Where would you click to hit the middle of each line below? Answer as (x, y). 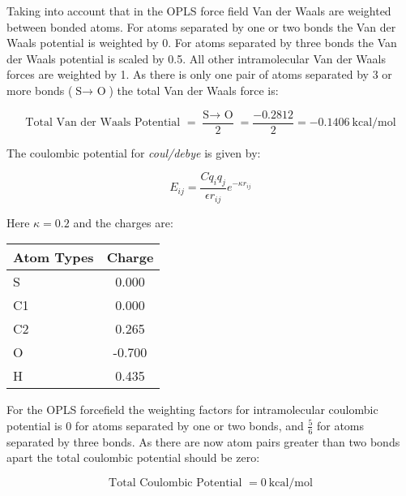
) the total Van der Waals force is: (194, 90)
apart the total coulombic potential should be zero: (133, 457)
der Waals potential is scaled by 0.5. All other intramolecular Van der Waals (196, 58)
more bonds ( (40, 90)
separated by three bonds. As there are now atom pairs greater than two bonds (203, 441)
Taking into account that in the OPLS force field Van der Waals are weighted (199, 11)
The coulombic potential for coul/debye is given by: (134, 152)
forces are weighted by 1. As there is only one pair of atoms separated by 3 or (199, 74)
